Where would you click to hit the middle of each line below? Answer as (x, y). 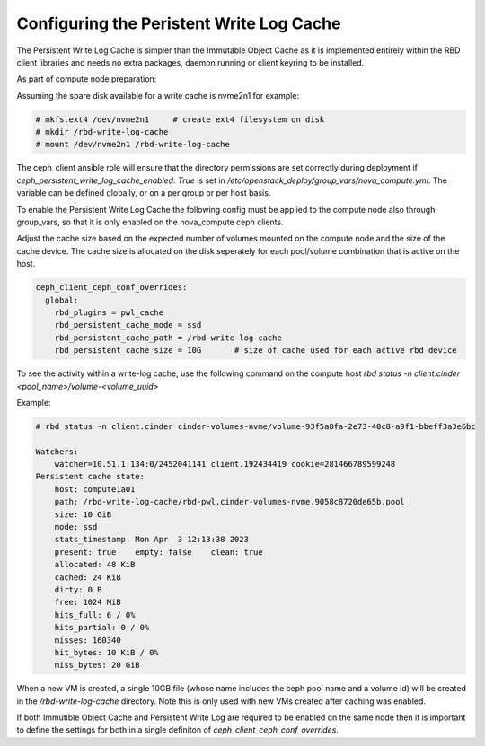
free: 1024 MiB (88, 602)
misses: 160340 (88, 640)
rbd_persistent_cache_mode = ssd (128, 325)
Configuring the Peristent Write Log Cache (179, 23)
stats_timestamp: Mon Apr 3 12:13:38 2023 (151, 540)
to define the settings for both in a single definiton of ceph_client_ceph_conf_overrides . (177, 730)
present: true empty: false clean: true (159, 552)
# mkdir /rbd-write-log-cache (102, 132)
